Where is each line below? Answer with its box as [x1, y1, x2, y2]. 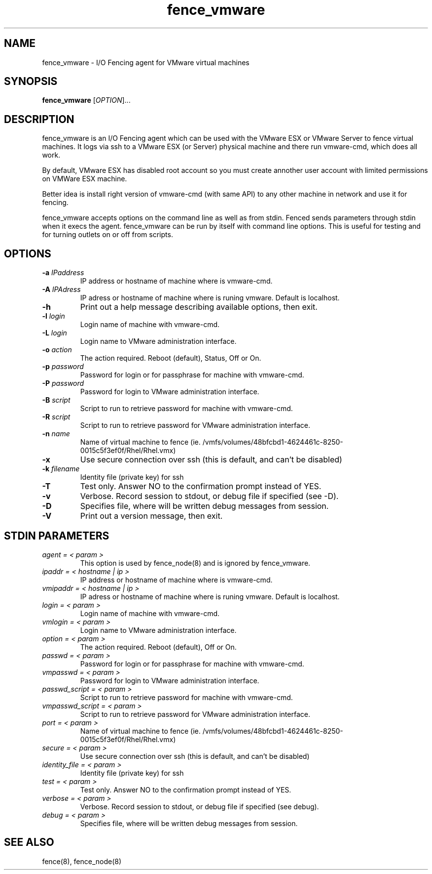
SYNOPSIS [4, 75, 58, 88]
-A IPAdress [42, 285, 81, 294]
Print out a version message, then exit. [80, 511, 223, 521]
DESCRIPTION [4, 113, 74, 125]
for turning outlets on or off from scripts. [42, 230, 173, 239]
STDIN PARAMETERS [4, 529, 109, 542]
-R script [42, 413, 71, 421]
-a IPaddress [42, 268, 84, 277]
